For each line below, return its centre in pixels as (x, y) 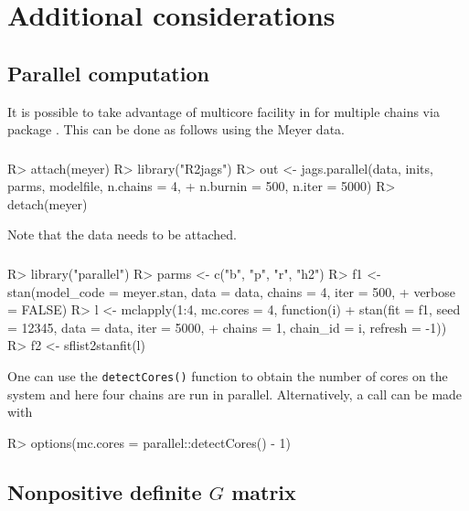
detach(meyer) (48, 203)
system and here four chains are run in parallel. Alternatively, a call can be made (235, 394)
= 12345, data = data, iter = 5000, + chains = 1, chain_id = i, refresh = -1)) (227, 327)
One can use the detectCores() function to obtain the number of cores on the (228, 375)
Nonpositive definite (105, 491)
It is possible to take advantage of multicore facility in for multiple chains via (224, 111)
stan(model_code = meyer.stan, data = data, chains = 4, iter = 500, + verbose (232, 291)
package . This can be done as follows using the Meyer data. (176, 129)
